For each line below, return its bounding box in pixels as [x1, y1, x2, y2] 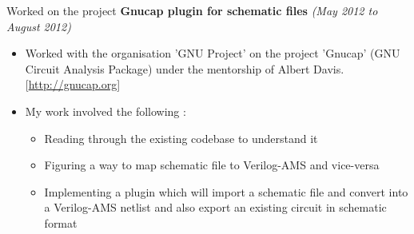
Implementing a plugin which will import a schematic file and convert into [44, 183, 408, 200]
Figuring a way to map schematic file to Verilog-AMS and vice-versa [44, 157, 380, 173]
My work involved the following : [25, 102, 186, 119]
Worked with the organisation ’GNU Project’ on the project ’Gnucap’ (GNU [25, 45, 400, 61]
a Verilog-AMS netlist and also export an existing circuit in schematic [44, 199, 387, 216]
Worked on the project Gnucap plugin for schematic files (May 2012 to [6, 2, 378, 18]
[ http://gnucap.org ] [25, 76, 121, 93]
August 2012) [6, 18, 71, 34]
